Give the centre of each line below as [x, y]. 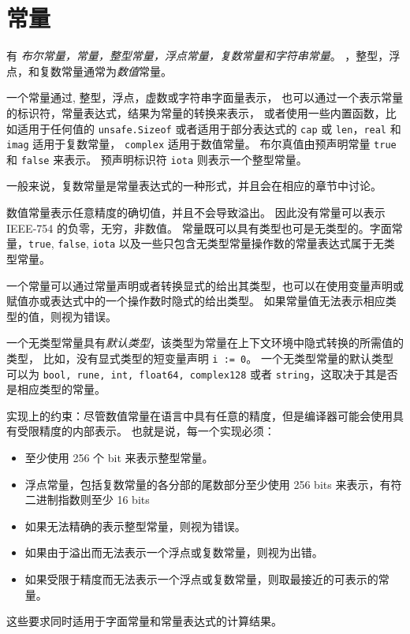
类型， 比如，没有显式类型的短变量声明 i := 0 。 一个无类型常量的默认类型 [200, 358]
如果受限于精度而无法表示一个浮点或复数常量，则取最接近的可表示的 [201, 578]
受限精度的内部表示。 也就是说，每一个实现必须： [146, 431]
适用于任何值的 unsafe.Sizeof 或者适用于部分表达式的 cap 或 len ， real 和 [209, 128]
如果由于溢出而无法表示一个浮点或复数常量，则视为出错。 [174, 552]
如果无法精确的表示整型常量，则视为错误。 [135, 526]
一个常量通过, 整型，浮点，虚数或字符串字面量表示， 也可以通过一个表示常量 [205, 97]
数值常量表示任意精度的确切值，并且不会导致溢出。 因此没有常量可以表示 [196, 213]
